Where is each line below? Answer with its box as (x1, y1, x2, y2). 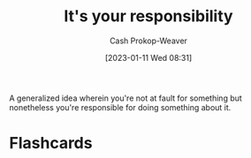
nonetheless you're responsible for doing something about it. (9, 102, 232, 112)
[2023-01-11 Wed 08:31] (104, 52, 193, 63)
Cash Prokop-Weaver (109, 35, 188, 46)
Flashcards (9, 133, 93, 154)
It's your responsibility (64, 6, 233, 26)
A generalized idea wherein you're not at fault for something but (9, 93, 243, 103)
